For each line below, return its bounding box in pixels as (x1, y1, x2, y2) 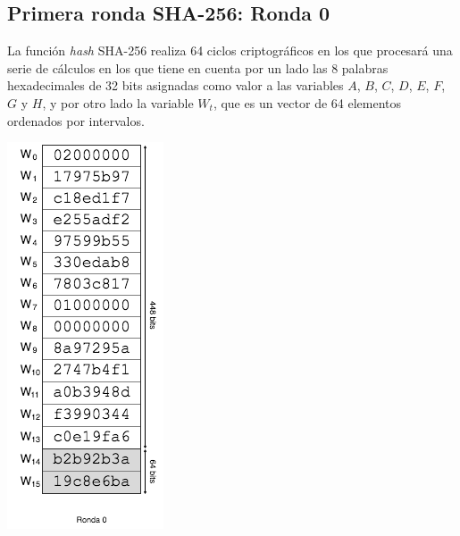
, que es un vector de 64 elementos (213, 93, 402, 112)
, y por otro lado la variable (42, 93, 194, 112)
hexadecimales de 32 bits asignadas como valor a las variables (7, 76, 344, 95)
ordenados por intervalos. (7, 111, 145, 130)
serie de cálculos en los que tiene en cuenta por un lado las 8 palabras (7, 58, 389, 77)
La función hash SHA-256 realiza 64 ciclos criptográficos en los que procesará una (7, 41, 453, 60)
